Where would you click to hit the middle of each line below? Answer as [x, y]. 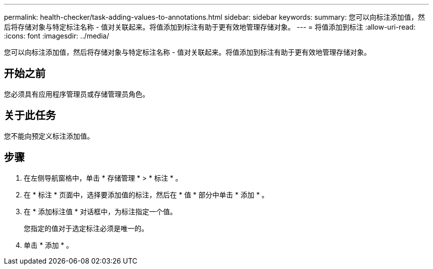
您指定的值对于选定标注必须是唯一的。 [86, 228]
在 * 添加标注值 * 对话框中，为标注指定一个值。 [100, 211]
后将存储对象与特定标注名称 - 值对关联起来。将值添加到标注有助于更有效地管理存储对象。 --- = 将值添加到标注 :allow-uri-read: [210, 27]
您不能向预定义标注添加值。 [49, 136]
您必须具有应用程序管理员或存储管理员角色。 [77, 94]
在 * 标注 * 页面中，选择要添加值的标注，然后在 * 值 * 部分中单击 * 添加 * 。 [146, 194]
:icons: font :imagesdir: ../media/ [57, 36]
